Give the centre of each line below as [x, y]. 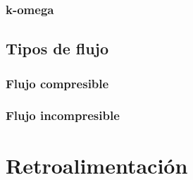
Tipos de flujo [57, 48]
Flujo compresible [57, 83]
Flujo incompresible [63, 115]
